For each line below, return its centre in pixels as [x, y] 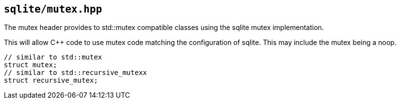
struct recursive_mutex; [51, 81]
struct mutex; [31, 65]
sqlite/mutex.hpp [53, 9]
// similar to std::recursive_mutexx [76, 73]
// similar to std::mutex [53, 57]
